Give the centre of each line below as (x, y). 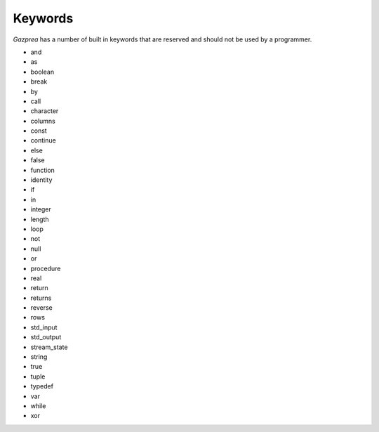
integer (41, 209)
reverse (41, 308)
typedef (42, 386)
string (39, 357)
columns (43, 121)
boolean (42, 72)
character (45, 111)
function (43, 170)
